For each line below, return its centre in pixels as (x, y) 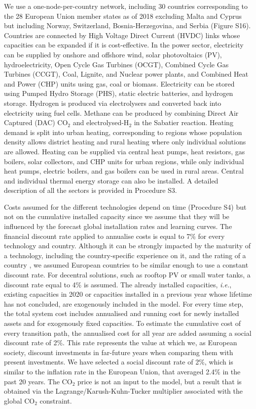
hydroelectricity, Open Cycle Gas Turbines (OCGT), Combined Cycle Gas (116, 64)
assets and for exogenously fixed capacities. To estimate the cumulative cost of (123, 323)
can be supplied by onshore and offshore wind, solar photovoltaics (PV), (113, 54)
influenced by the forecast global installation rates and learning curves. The (118, 226)
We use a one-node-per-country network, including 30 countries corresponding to (126, 6)
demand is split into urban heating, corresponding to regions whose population (123, 132)
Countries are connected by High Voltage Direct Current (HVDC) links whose (122, 35)
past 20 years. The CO (38, 381)
